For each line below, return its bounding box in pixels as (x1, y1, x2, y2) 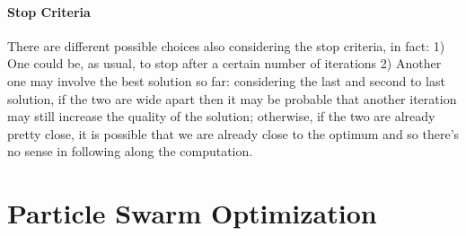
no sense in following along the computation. (7, 142, 253, 161)
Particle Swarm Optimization (7, 195, 377, 232)
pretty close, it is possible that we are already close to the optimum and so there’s (7, 124, 460, 143)
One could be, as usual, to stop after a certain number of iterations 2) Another (7, 54, 442, 73)
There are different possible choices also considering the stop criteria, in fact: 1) (7, 36, 445, 55)
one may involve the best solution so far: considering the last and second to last (7, 71, 445, 90)
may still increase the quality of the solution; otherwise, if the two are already (7, 107, 435, 126)
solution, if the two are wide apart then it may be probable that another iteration (7, 89, 457, 108)
